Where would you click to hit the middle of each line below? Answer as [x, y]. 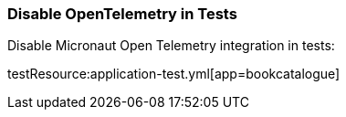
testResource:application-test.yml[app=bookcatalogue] [174, 74]
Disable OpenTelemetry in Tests [122, 14]
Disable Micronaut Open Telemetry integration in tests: [171, 46]
